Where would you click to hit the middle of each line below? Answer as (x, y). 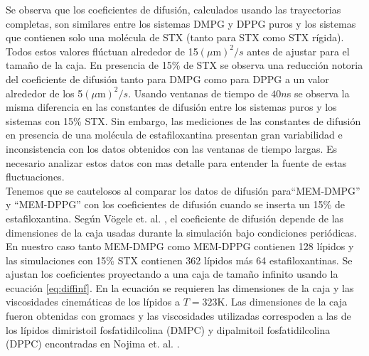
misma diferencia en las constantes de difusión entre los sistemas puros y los (171, 107)
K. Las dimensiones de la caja (282, 302)
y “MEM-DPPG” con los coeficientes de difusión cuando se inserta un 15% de (175, 204)
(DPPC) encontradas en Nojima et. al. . (93, 344)
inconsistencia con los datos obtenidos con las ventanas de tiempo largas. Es (172, 148)
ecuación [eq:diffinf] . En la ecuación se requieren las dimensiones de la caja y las (180, 287)
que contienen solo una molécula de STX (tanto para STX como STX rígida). (175, 37)
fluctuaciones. (35, 177)
